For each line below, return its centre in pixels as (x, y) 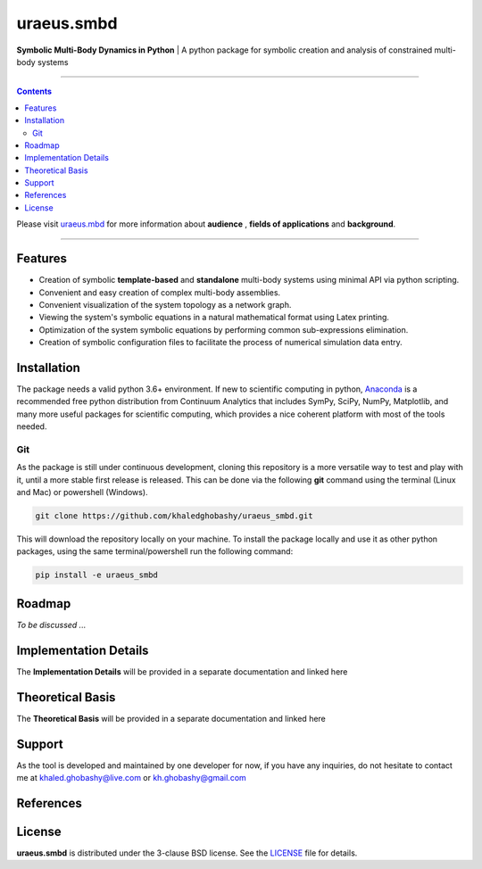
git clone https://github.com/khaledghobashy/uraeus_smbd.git (174, 516)
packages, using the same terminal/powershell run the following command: (155, 551)
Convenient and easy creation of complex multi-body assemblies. (160, 292)
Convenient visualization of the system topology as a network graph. (165, 304)
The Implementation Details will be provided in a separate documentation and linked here (182, 671)
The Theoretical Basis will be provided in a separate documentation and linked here (171, 718)
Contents (34, 91)
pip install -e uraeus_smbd (96, 575)
